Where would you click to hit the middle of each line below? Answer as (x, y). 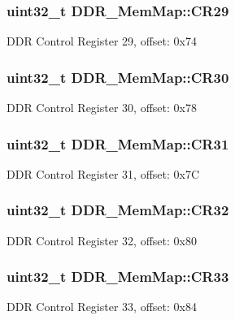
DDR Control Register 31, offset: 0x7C (103, 173)
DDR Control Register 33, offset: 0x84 (102, 307)
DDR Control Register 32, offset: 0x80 (102, 240)
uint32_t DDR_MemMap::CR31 (118, 143)
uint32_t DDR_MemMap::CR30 (118, 77)
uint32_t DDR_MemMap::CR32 (118, 210)
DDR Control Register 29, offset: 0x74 (102, 41)
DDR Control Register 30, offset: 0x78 (102, 108)
